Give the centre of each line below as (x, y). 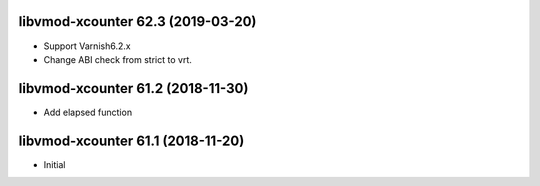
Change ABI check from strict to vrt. (117, 59)
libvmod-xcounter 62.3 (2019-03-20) (137, 21)
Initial (54, 164)
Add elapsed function (88, 112)
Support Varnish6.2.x (87, 46)
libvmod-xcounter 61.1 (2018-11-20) (131, 140)
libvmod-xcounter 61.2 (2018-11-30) (133, 88)
